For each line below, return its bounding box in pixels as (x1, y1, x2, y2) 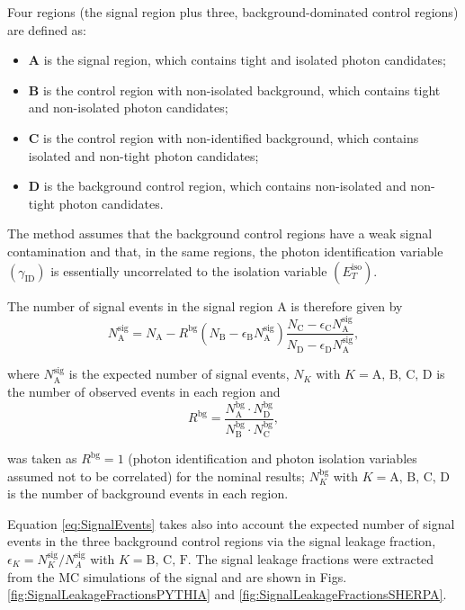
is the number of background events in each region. (7, 484, 289, 503)
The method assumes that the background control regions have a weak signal (7, 224, 433, 243)
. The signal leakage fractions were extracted (187, 549, 434, 568)
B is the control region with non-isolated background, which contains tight (28, 80, 441, 99)
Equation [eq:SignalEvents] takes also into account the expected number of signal (7, 514, 455, 533)
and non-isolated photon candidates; (28, 98, 228, 117)
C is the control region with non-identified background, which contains (28, 128, 419, 147)
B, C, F (146, 553, 188, 567)
